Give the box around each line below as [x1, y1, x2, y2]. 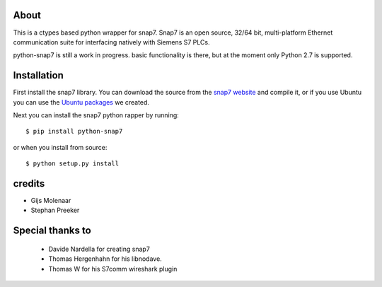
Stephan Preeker [30, 206, 80, 215]
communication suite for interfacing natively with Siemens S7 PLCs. [13, 37, 210, 46]
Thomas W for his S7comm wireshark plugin [48, 264, 178, 273]
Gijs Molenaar [30, 197, 71, 205]
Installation [13, 69, 64, 81]
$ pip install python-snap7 [25, 127, 123, 136]
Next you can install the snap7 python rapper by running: [13, 110, 180, 119]
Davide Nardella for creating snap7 [48, 245, 150, 253]
